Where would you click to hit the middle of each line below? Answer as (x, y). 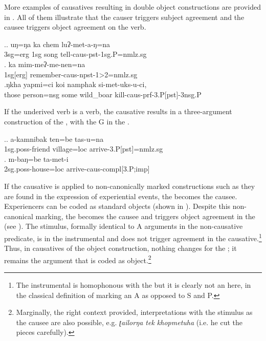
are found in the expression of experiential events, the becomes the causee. (121, 196)
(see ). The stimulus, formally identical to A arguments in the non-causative (124, 226)
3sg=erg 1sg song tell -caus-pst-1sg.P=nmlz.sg (75, 54)
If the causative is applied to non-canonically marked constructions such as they (130, 186)
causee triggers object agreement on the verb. (75, 27)
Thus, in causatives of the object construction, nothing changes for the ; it (120, 248)
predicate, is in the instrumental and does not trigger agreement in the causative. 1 (133, 237)
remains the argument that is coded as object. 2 (78, 259)
